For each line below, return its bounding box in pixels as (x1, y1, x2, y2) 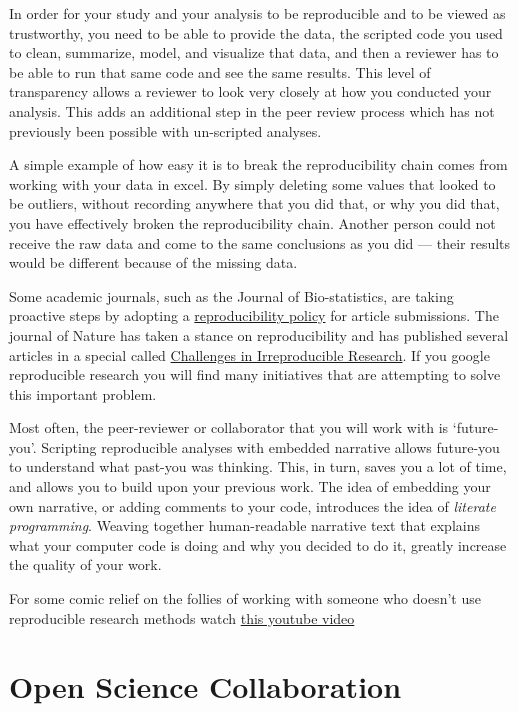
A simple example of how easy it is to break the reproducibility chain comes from (9, 154, 508, 175)
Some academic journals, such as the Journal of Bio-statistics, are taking (9, 285, 454, 306)
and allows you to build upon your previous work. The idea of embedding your (9, 476, 491, 497)
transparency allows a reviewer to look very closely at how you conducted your (9, 81, 492, 102)
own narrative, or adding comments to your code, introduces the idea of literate (9, 495, 496, 516)
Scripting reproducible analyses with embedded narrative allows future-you (41, 436, 500, 457)
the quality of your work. (9, 554, 162, 575)
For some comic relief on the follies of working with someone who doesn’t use (9, 588, 481, 609)
